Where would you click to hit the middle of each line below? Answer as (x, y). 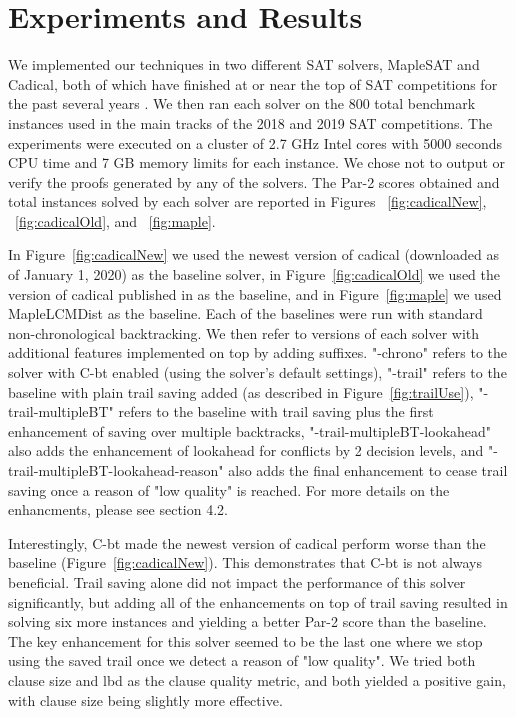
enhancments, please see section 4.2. (118, 509)
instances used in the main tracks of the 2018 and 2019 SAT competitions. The (250, 122)
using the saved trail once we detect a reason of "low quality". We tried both (242, 660)
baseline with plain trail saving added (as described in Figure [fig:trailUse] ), (241, 391)
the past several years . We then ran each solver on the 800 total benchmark (242, 103)
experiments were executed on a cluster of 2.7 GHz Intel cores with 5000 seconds (255, 142)
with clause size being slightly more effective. (145, 699)
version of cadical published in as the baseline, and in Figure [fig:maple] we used (255, 293)
